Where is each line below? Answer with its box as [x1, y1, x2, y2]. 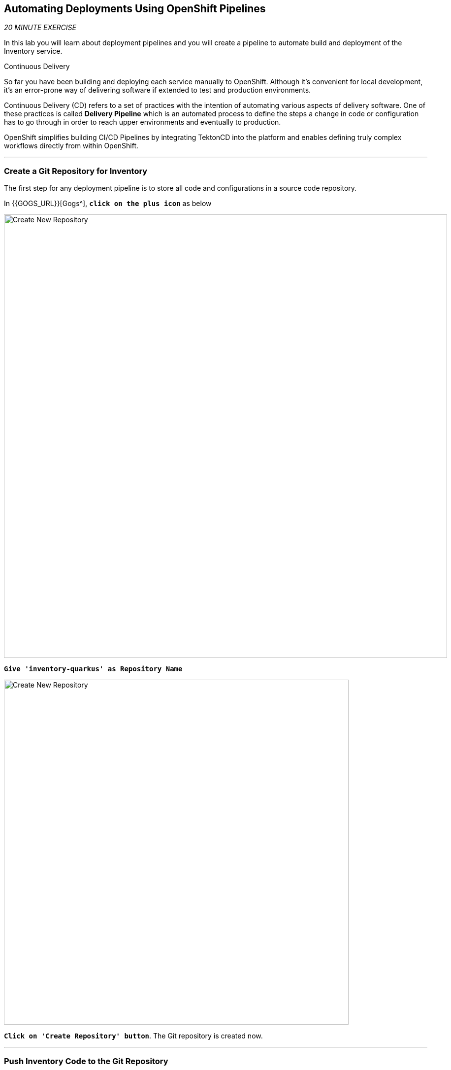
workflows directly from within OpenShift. [4, 141, 139, 150]
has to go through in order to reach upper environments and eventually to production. [4, 118, 281, 127]
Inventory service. [4, 47, 63, 56]
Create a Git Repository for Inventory [4, 166, 148, 176]
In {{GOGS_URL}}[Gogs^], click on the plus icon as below [4, 199, 212, 208]
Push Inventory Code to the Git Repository [4, 1056, 168, 1066]
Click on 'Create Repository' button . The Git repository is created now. [4, 1032, 263, 1040]
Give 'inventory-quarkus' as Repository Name [4, 665, 183, 673]
